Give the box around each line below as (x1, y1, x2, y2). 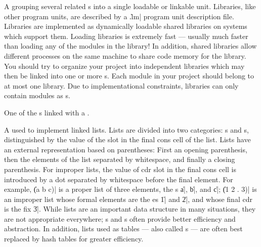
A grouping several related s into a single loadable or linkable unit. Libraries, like (4, 1, 256, 11)
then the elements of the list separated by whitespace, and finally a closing (4, 154, 235, 164)
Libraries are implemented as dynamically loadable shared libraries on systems (4, 21, 247, 31)
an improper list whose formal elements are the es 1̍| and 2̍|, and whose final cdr (4, 193, 252, 204)
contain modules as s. (4, 90, 70, 101)
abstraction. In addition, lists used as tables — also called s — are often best (4, 223, 243, 234)
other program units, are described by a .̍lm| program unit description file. (4, 11, 234, 21)
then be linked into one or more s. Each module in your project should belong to (4, 70, 254, 81)
